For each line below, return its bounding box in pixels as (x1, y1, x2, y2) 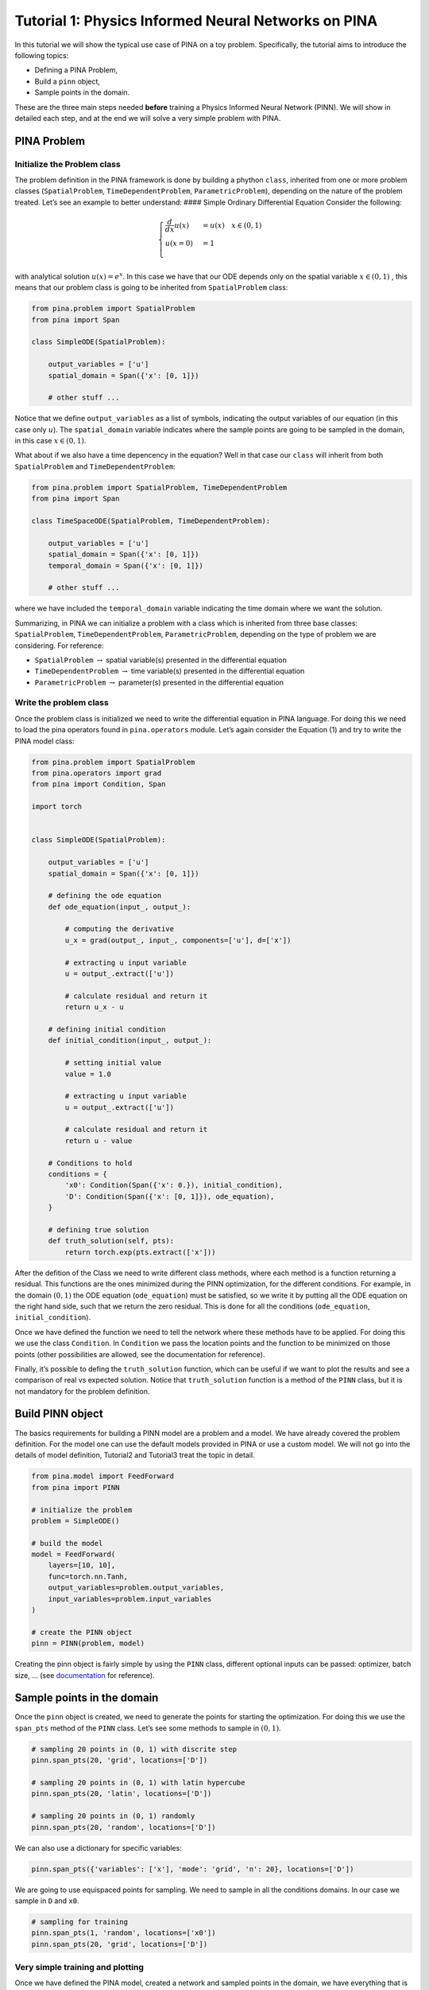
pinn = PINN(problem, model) (31, 1639, 145, 1648)
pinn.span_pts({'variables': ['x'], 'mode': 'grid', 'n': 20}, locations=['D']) (31, 1864, 354, 1874)
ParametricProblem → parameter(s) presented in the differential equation (34, 677, 284, 687)
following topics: (14, 50, 69, 60)
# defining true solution (48, 1226, 149, 1234)
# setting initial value (64, 1059, 162, 1067)
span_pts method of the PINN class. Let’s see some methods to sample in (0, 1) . (14, 1723, 281, 1733)
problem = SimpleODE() (31, 1516, 120, 1525)
